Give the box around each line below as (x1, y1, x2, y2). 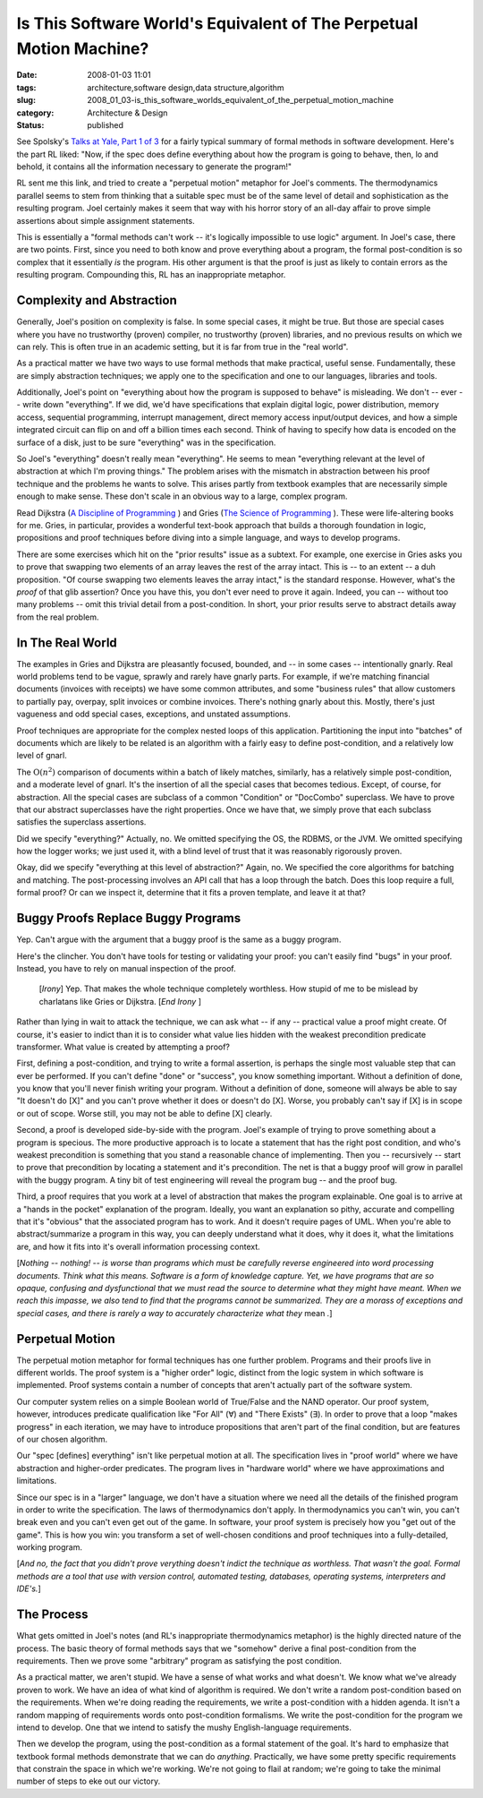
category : (16, 107, 55, 118)
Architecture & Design (87, 107, 168, 118)
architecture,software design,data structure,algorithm (87, 81, 285, 93)
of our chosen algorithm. (16, 1434, 108, 1444)
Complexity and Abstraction (16, 293, 178, 308)
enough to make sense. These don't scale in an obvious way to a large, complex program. (16, 491, 348, 501)
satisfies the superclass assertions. (16, 817, 147, 827)
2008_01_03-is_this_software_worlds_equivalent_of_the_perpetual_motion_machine (87, 95, 394, 106)
